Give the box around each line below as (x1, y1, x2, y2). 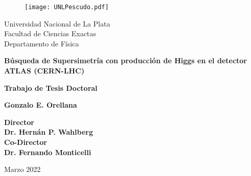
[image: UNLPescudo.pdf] (25, 4, 109, 11)
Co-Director (4, 137, 47, 147)
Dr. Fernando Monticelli (4, 146, 92, 157)
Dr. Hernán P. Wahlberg (4, 127, 93, 137)
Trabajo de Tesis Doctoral (4, 82, 98, 93)
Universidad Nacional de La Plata (4, 18, 110, 29)
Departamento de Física (4, 38, 79, 48)
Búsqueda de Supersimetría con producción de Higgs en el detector (4, 55, 247, 66)
